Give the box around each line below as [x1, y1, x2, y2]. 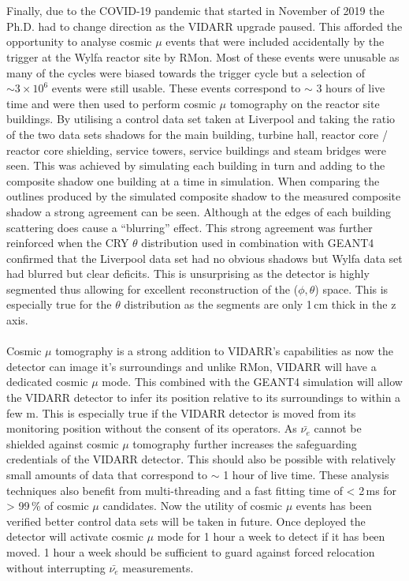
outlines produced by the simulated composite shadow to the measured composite [6, 188, 401, 204]
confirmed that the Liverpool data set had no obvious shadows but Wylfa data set [6, 249, 403, 266]
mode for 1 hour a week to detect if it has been [157, 528, 385, 545]
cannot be [314, 420, 362, 437]
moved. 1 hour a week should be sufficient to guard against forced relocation [6, 543, 375, 560]
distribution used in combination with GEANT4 [141, 234, 374, 251]
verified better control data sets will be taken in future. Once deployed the [6, 512, 366, 529]
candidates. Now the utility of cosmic [102, 497, 283, 514]
